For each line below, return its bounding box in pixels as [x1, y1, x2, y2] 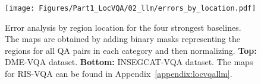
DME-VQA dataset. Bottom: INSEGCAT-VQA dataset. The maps [5, 56, 253, 68]
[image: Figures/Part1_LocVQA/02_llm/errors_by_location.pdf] [5, 4, 256, 12]
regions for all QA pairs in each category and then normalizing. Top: [5, 44, 257, 56]
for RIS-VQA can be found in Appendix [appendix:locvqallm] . [5, 67, 232, 80]
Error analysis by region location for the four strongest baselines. [5, 21, 241, 33]
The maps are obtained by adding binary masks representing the [5, 33, 240, 45]
